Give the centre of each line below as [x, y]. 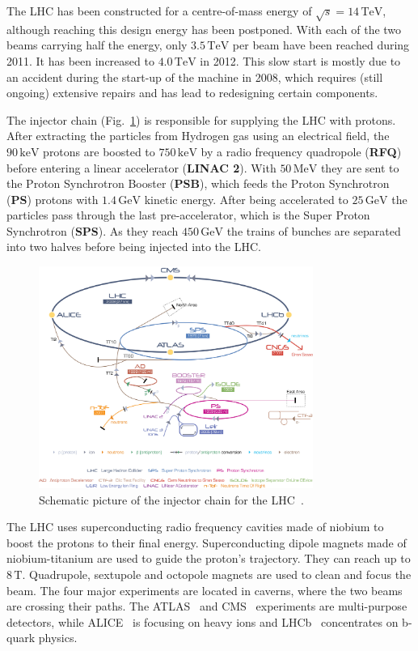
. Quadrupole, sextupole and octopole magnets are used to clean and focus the [217, 574]
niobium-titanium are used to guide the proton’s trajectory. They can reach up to [209, 558]
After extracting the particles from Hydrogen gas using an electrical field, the [198, 136]
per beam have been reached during [321, 45]
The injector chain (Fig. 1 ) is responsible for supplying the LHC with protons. [201, 119]
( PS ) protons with [53, 199]
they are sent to [360, 167]
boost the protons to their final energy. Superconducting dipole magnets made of [207, 542]
